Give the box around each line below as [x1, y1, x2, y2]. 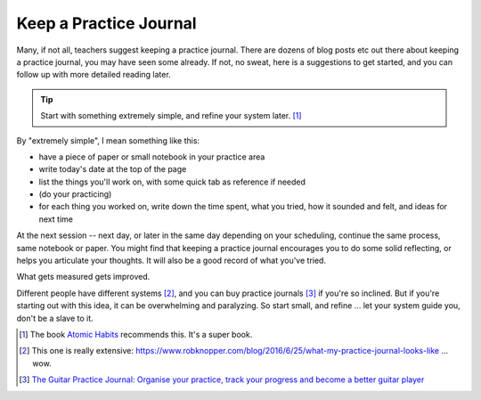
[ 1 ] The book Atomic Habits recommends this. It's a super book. [19, 329, 253, 339]
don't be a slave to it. [16, 313, 94, 323]
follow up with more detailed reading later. [16, 69, 171, 80]
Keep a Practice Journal [16, 13, 197, 33]
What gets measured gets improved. [16, 272, 151, 282]
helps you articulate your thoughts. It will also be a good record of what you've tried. [16, 255, 327, 266]
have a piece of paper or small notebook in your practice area [38, 151, 265, 162]
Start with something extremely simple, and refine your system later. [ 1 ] [40, 110, 302, 121]
